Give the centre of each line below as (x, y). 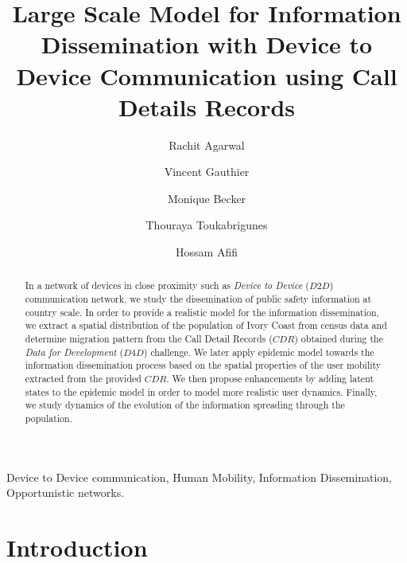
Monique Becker (207, 198)
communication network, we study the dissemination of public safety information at (198, 299)
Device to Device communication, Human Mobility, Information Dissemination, (199, 477)
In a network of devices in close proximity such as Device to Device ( (167, 285)
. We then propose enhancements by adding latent (270, 379)
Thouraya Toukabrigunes (207, 225)
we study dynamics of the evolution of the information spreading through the (185, 405)
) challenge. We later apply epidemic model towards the (259, 352)
